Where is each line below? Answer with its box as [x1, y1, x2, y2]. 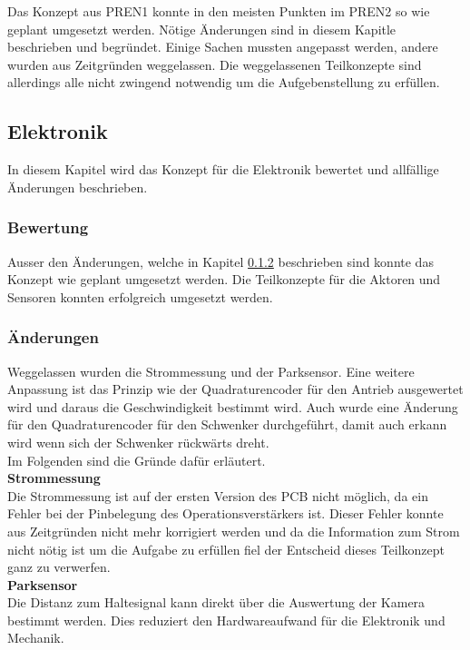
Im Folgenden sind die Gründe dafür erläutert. [7, 450, 266, 469]
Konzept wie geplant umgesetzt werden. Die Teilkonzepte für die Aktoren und [7, 270, 441, 289]
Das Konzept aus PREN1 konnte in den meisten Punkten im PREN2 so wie [7, 2, 430, 20]
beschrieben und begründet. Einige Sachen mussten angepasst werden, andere [7, 37, 438, 56]
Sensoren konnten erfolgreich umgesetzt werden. [7, 287, 273, 306]
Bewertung [7, 216, 89, 239]
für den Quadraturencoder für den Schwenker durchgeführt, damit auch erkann [7, 415, 447, 434]
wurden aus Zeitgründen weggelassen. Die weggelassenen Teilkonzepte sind [7, 54, 422, 74]
